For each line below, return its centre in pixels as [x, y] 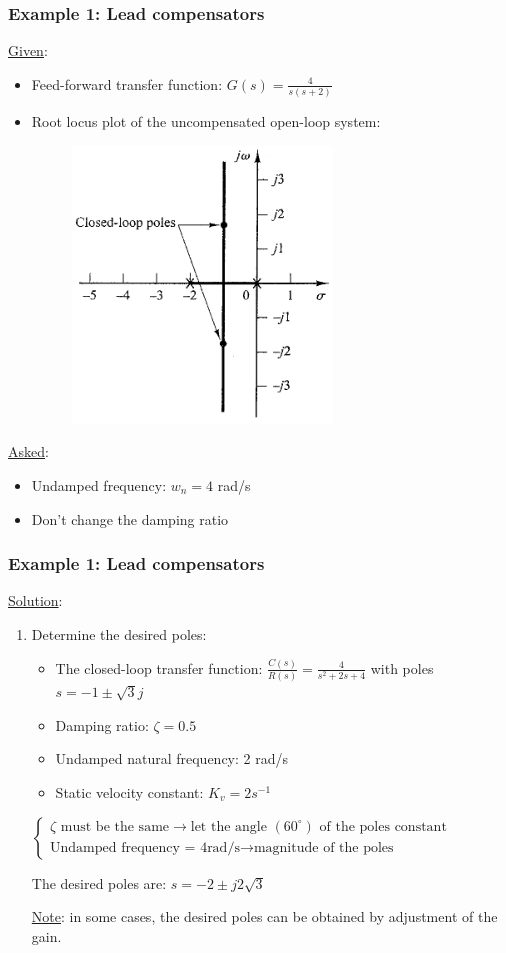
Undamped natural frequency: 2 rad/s [171, 758]
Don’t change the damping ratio [130, 518]
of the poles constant [383, 826]
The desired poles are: [99, 882]
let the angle [228, 826]
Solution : [35, 600]
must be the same [115, 826]
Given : [28, 50]
